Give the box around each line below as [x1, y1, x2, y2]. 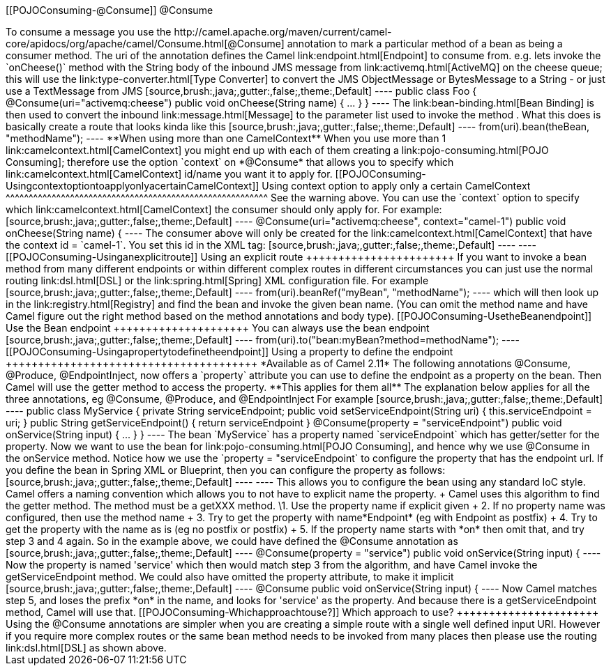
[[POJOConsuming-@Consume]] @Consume [6, 4, 213, 16]
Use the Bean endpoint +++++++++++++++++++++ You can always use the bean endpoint [6, 322, 430, 334]
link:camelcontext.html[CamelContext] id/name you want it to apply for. [6, 168, 333, 180]
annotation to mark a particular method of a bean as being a [287, 38, 563, 49]
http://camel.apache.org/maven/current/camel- [174, 26, 392, 38]
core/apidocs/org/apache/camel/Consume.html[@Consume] [6, 38, 285, 49]
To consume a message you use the [6, 26, 172, 38]
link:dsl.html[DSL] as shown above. [6, 642, 167, 654]
